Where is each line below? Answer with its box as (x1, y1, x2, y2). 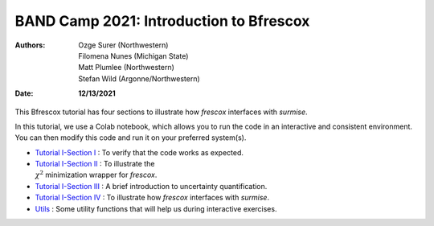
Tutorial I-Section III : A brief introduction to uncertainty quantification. (35, 181, 268, 191)
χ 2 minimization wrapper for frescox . (35, 169, 158, 180)
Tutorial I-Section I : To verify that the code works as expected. (35, 147, 244, 157)
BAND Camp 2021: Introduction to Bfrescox (14, 12, 310, 30)
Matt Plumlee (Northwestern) (78, 63, 174, 72)
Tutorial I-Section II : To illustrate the (35, 159, 155, 169)
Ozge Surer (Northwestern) (78, 40, 169, 50)
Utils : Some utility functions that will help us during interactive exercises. (35, 203, 277, 213)
